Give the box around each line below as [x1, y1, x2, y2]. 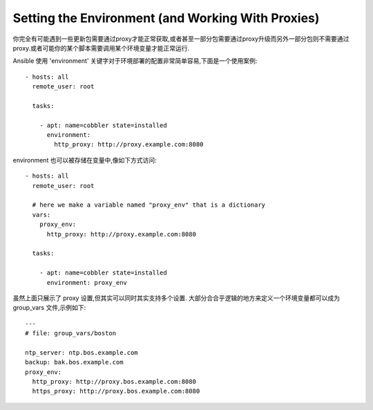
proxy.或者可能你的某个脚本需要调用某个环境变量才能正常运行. [12, 44, 190, 52]
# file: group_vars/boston [25, 329, 117, 337]
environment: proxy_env [46, 279, 128, 286]
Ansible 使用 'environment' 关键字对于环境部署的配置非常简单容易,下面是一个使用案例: [12, 57, 258, 65]
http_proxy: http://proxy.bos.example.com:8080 [32, 378, 197, 386]
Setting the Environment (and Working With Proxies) [12, 10, 320, 26]
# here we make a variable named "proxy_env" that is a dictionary [32, 201, 266, 209]
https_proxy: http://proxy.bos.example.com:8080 [32, 387, 200, 395]
